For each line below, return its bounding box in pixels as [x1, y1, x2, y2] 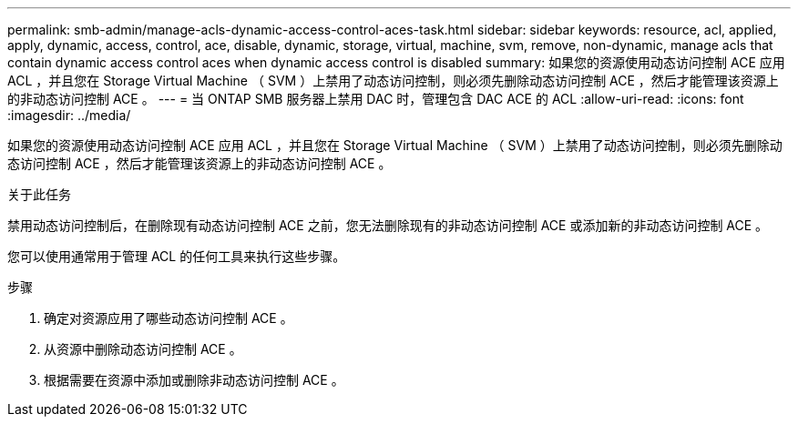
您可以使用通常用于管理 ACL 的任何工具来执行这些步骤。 [7, 248, 346, 264]
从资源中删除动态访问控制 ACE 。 [44, 341, 242, 357]
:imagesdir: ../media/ [7, 107, 131, 123]
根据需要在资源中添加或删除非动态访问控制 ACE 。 [44, 372, 344, 388]
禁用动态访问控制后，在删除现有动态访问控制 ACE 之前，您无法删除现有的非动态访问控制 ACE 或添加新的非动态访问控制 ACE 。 [7, 217, 769, 233]
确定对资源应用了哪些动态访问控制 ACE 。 [44, 310, 293, 326]
